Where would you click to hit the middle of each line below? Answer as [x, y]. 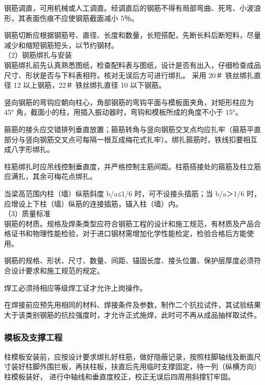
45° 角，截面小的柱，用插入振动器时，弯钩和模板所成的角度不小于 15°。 [123, 112]
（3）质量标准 [27, 213]
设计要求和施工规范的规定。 [57, 271]
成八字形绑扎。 [29, 149]
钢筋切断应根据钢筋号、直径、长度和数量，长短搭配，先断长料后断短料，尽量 [132, 35]
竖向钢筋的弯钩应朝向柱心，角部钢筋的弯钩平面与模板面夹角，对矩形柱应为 [129, 102]
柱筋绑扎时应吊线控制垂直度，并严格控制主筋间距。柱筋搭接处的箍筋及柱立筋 [132, 166]
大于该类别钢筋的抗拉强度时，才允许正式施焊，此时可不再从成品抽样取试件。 [132, 314]
